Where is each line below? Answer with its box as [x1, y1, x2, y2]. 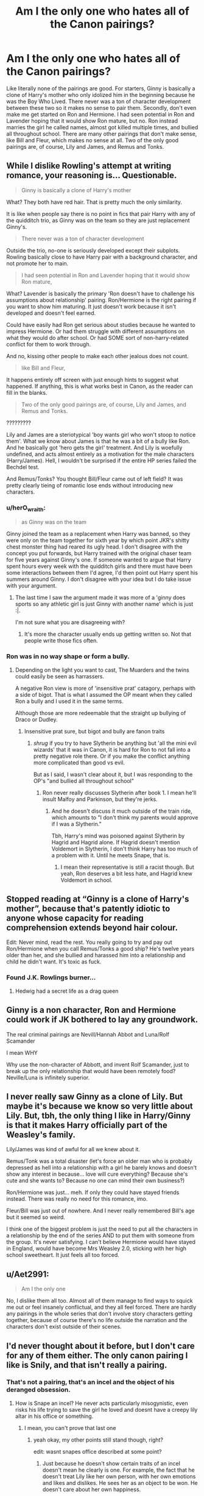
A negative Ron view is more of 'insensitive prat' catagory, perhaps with [15, 685, 196, 692]
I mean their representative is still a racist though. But [60, 863, 195, 871]
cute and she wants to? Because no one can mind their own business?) [6, 1177, 185, 1184]
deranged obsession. [6, 1386, 71, 1394]
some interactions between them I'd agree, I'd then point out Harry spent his [6, 569, 198, 577]
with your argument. [6, 582, 57, 589]
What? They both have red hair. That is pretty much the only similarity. [6, 198, 183, 206]
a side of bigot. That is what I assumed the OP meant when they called [15, 691, 193, 698]
